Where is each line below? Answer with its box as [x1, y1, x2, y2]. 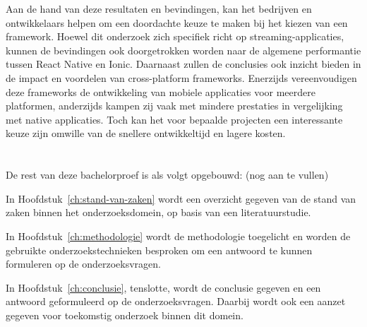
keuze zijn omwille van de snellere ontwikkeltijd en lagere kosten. [6, 126, 286, 141]
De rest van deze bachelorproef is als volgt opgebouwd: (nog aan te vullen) [6, 167, 329, 182]
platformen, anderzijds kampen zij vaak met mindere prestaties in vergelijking [6, 98, 343, 113]
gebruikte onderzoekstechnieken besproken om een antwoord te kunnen [6, 242, 313, 257]
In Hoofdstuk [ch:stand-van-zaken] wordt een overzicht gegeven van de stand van [6, 191, 356, 206]
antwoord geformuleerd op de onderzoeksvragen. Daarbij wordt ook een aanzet [6, 294, 346, 309]
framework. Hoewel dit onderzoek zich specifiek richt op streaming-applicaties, [6, 29, 344, 44]
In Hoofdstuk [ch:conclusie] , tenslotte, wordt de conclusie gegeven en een [6, 280, 321, 295]
